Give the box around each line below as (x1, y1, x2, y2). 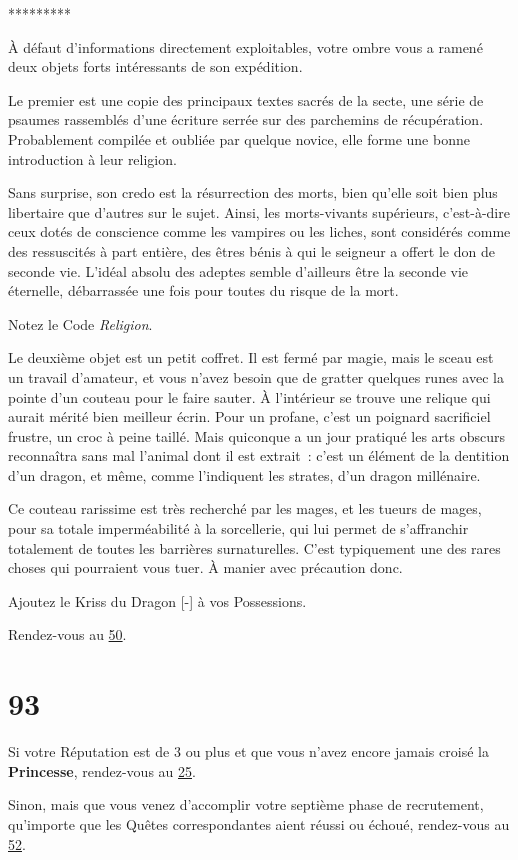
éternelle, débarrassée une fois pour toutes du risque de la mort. (8, 280, 399, 301)
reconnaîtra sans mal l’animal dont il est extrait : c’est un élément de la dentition (8, 445, 510, 466)
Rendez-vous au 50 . (8, 624, 127, 645)
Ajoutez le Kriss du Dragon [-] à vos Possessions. (8, 590, 307, 611)
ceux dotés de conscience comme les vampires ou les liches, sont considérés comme (8, 221, 511, 242)
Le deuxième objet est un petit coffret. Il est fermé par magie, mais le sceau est (8, 347, 494, 368)
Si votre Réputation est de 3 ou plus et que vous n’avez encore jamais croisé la (8, 741, 489, 762)
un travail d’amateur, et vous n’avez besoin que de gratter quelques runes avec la (8, 366, 504, 387)
